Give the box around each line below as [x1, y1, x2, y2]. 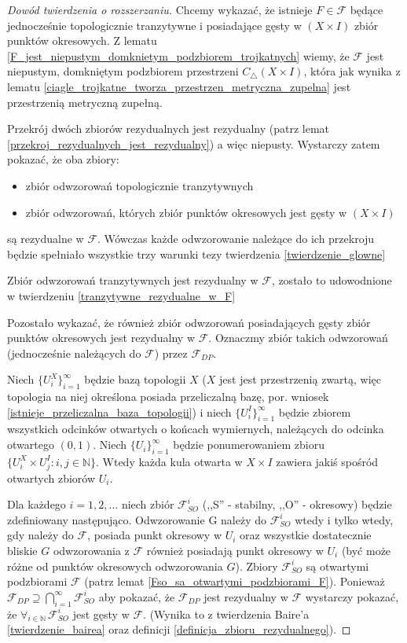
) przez [154, 344, 188, 361]
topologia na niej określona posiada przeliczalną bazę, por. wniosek [7, 388, 329, 405]
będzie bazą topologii [84, 371, 186, 388]
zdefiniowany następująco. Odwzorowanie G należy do [7, 511, 266, 527]
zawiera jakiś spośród [276, 453, 379, 469]
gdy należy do [7, 527, 74, 543]
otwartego [7, 436, 54, 453]
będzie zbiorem [278, 403, 351, 420]
